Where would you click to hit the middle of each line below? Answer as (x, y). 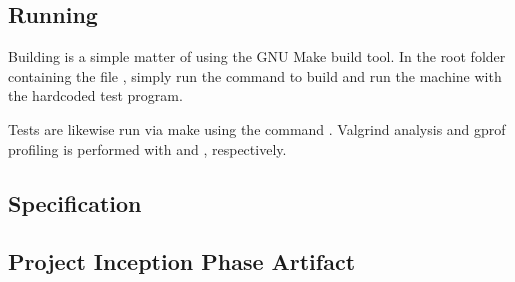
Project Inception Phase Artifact (182, 261)
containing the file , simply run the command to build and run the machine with (255, 75)
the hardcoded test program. (95, 95)
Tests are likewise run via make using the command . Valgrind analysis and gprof (257, 128)
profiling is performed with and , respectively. (147, 148)
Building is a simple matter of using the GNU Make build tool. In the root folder (257, 56)
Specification (75, 202)
